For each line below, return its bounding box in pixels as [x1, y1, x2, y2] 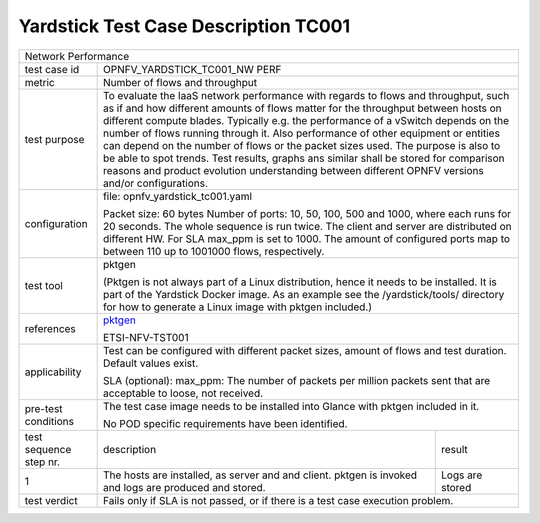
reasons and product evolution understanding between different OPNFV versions [102, 163, 484, 177]
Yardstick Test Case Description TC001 [18, 15, 351, 37]
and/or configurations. [102, 176, 209, 190]
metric [24, 75, 55, 89]
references [24, 321, 77, 335]
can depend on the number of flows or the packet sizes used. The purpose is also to [102, 138, 501, 152]
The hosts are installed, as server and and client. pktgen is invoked [102, 468, 418, 482]
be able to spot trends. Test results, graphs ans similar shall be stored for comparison [102, 151, 505, 165]
